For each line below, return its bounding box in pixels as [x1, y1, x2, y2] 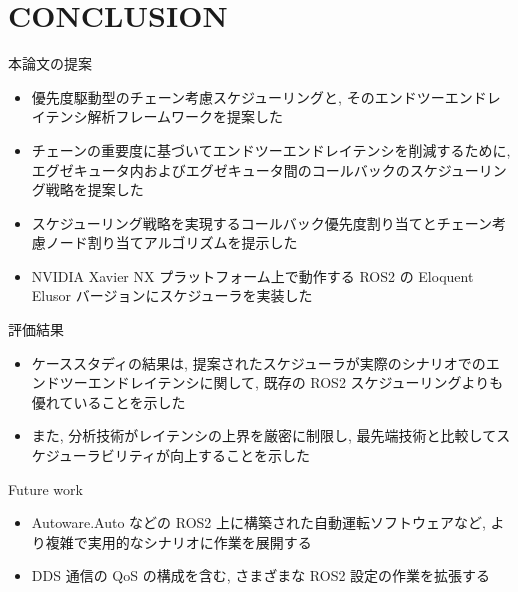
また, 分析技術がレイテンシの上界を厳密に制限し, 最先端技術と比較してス [31, 425, 511, 446]
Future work [8, 478, 83, 499]
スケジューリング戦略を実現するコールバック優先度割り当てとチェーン [31, 212, 493, 233]
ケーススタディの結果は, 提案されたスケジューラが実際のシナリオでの [31, 352, 486, 373]
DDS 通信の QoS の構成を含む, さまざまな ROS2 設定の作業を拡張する [31, 565, 491, 586]
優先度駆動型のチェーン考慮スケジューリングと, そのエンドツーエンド [31, 86, 487, 107]
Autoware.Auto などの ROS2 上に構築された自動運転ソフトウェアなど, [31, 512, 486, 533]
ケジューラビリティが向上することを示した [31, 445, 310, 466]
